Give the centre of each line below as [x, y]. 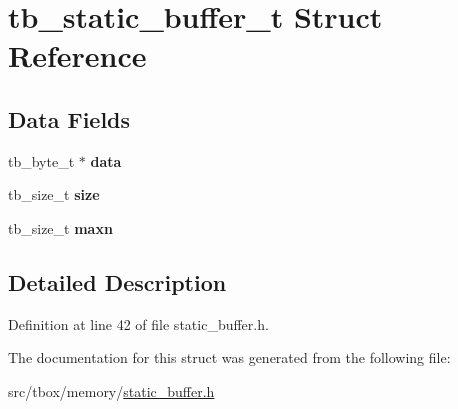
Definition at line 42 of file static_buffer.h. [138, 323]
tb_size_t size [54, 194]
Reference [77, 55]
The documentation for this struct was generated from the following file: [229, 357]
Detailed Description [117, 281]
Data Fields [69, 118]
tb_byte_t [41, 160]
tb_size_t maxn [60, 227]
